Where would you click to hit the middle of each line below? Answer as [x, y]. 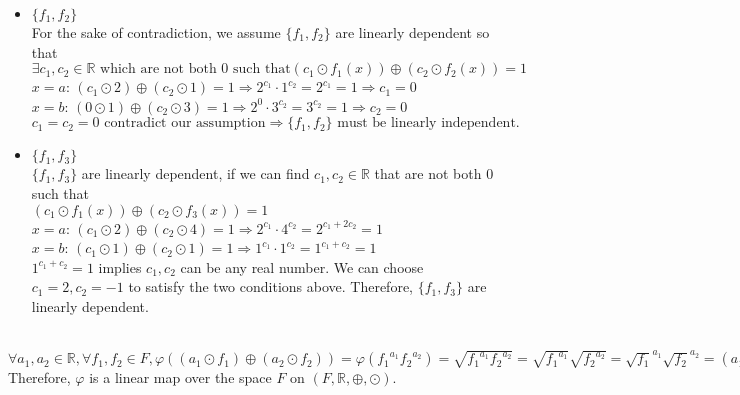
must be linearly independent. [428, 123]
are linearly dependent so [412, 32]
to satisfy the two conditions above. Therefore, [270, 286]
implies [120, 266]
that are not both [428, 173]
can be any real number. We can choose [302, 266]
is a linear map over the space [180, 377]
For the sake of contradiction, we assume [156, 32]
